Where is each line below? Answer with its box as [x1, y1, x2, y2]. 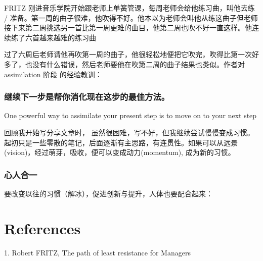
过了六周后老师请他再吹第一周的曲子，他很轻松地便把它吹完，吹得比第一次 [4, 49, 252, 60]
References [4, 218, 81, 238]
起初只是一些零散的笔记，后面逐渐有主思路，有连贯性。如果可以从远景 [4, 137, 238, 147]
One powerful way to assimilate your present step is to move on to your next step [4, 110, 257, 121]
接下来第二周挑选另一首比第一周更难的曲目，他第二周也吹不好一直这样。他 [4, 22, 252, 33]
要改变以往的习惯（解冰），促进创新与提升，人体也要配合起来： [4, 188, 213, 198]
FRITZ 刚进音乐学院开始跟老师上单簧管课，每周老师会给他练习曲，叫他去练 [4, 3, 255, 13]
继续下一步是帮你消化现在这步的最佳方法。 [4, 90, 170, 103]
